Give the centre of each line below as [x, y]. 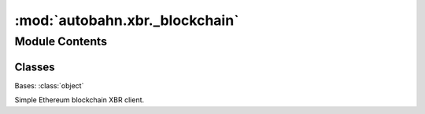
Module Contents [61, 41]
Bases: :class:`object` [49, 85]
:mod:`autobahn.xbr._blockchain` [127, 20]
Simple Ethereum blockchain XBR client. [79, 100]
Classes [35, 67]
